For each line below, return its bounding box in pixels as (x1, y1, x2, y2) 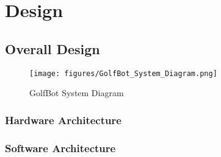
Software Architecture (5, 140, 116, 155)
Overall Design (5, 39, 100, 58)
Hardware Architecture (5, 112, 121, 127)
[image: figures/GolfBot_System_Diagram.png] (29, 69, 217, 78)
